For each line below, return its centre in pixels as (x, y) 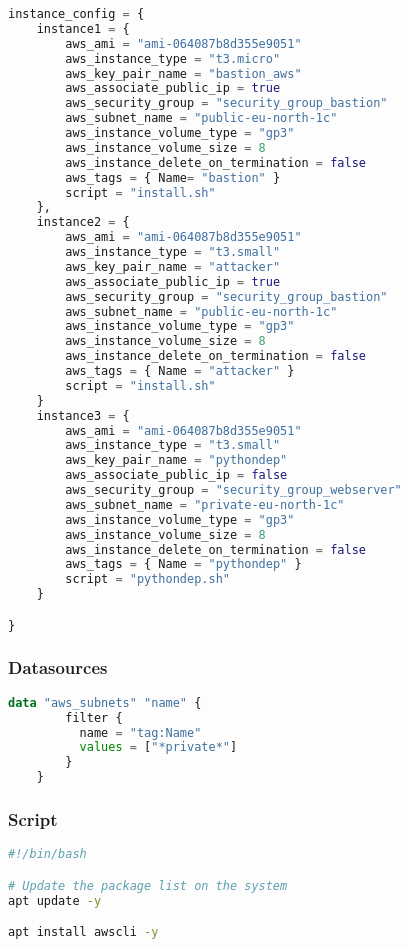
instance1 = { (83, 28)
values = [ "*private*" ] (158, 747)
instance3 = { (83, 415)
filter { (94, 717)
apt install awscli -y (83, 932)
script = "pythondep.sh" (147, 579)
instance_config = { (76, 14)
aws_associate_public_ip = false (176, 475)
